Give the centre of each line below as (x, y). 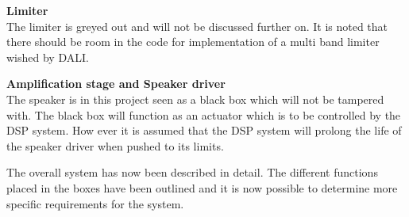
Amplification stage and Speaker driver (116, 84)
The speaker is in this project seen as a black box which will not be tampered (195, 99)
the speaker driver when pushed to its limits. (115, 145)
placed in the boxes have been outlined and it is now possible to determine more (202, 187)
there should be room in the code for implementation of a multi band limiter (193, 42)
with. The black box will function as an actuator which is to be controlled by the (204, 114)
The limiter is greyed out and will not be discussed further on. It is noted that (197, 26)
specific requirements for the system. (95, 203)
